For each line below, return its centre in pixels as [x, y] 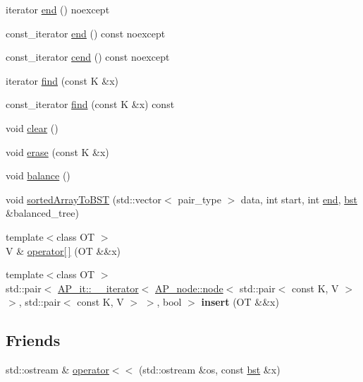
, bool [169, 302]
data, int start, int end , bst [299, 199]
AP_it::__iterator [98, 288]
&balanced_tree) [42, 213]
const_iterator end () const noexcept [86, 33]
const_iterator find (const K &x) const [90, 104]
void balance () [38, 175]
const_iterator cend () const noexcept [88, 57]
